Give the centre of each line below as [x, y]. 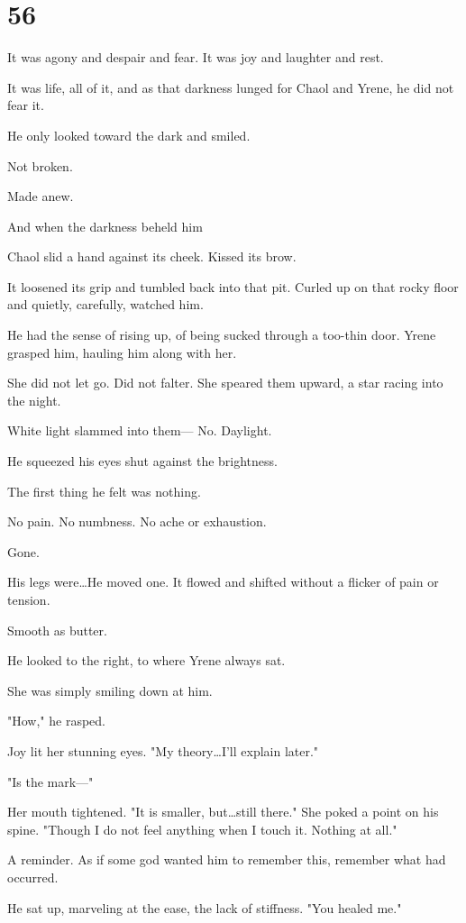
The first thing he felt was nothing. [104, 491]
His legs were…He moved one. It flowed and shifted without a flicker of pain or [223, 582]
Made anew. [41, 196]
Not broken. [40, 165]
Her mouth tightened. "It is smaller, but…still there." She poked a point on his [223, 812]
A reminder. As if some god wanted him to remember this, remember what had [227, 859]
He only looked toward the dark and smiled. [129, 135]
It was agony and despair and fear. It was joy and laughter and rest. [196, 57]
